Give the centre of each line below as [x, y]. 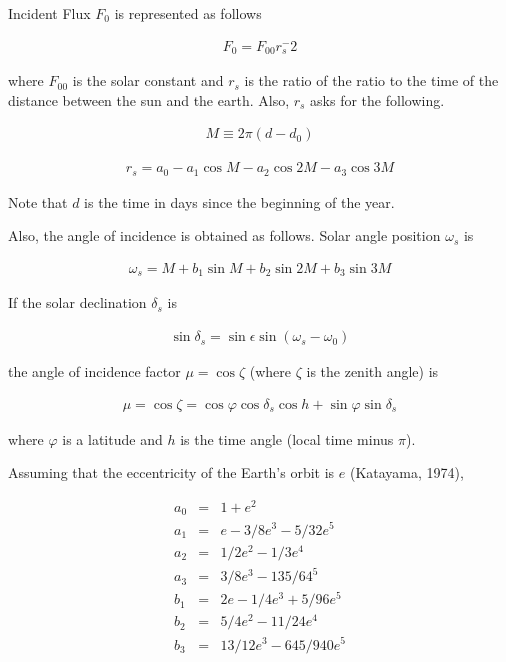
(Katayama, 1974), [406, 472]
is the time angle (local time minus [287, 438]
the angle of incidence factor [94, 371]
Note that [38, 201]
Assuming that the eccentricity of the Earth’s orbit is [171, 472]
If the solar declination [77, 302]
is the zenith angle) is [372, 371]
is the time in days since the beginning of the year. [239, 201]
